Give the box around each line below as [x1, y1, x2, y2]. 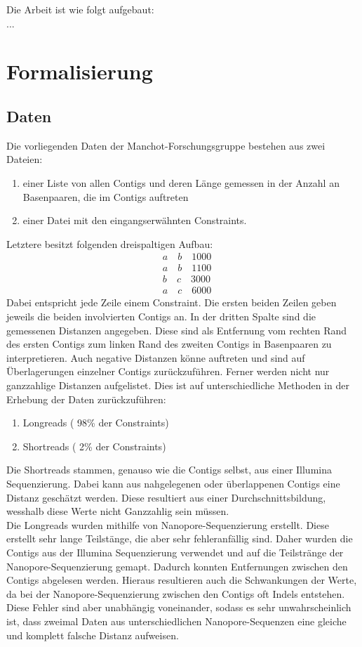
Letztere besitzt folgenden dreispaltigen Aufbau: [6, 236, 213, 251]
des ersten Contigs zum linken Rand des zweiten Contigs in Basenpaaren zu [6, 336, 332, 351]
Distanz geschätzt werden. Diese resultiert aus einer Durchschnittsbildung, [6, 490, 326, 504]
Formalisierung [6, 57, 153, 86]
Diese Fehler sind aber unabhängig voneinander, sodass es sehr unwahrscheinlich [6, 600, 351, 615]
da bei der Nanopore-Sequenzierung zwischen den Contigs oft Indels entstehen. [6, 586, 345, 601]
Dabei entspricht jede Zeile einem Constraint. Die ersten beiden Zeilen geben [6, 295, 337, 310]
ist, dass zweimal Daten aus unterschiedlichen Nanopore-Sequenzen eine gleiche [6, 613, 347, 628]
